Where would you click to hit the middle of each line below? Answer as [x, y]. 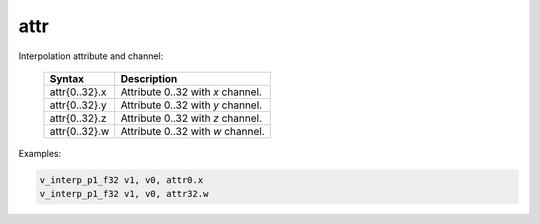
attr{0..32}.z [78, 118]
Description [149, 78]
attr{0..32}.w [79, 131]
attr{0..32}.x [78, 92]
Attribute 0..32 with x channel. [191, 92]
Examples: [40, 153]
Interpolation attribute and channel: [91, 56]
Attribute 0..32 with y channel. [191, 105]
